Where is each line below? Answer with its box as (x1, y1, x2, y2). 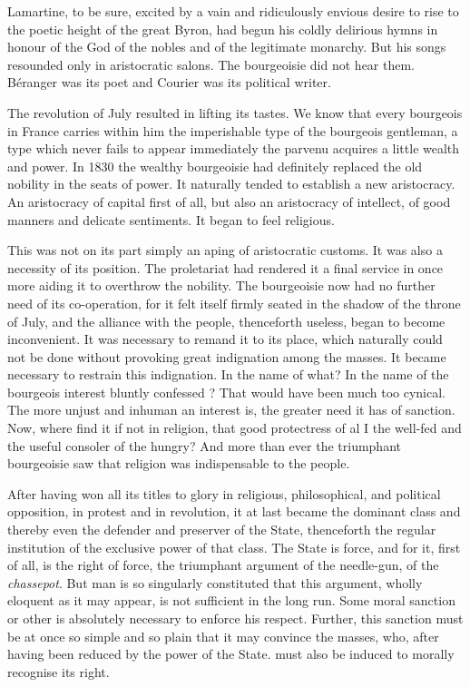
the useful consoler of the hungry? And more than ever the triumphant (7, 436, 401, 455)
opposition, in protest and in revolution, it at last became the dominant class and (7, 502, 461, 521)
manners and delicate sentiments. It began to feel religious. (7, 210, 335, 229)
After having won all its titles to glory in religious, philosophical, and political (7, 484, 441, 503)
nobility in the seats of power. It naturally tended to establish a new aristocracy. (7, 174, 455, 193)
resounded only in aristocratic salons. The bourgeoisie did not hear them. (7, 54, 415, 74)
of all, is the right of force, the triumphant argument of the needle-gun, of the (7, 555, 439, 574)
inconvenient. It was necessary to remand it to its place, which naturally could (7, 329, 443, 348)
